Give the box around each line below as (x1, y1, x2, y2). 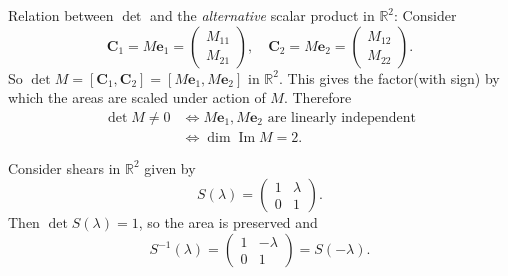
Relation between (8, 5, 114, 25)
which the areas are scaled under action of (8, 87, 266, 108)
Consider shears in (8, 157, 121, 178)
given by (144, 157, 196, 178)
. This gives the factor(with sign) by (278, 67, 500, 88)
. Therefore (283, 87, 352, 108)
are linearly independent (267, 110, 416, 125)
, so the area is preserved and (138, 212, 318, 233)
